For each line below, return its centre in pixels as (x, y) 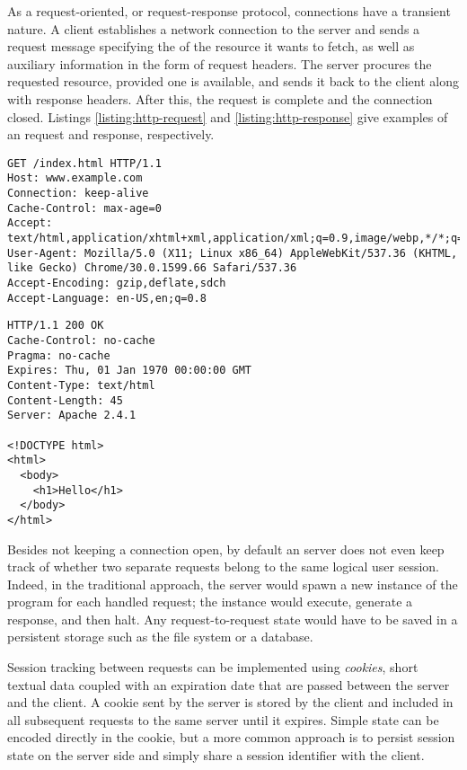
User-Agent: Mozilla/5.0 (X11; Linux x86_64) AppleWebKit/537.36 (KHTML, (233, 253)
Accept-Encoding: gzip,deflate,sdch (117, 283)
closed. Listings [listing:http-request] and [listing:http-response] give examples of (228, 116)
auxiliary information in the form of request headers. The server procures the (220, 63)
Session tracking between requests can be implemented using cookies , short (213, 667)
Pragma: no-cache (59, 355)
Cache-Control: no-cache (81, 340)
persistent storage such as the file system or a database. (160, 637)
